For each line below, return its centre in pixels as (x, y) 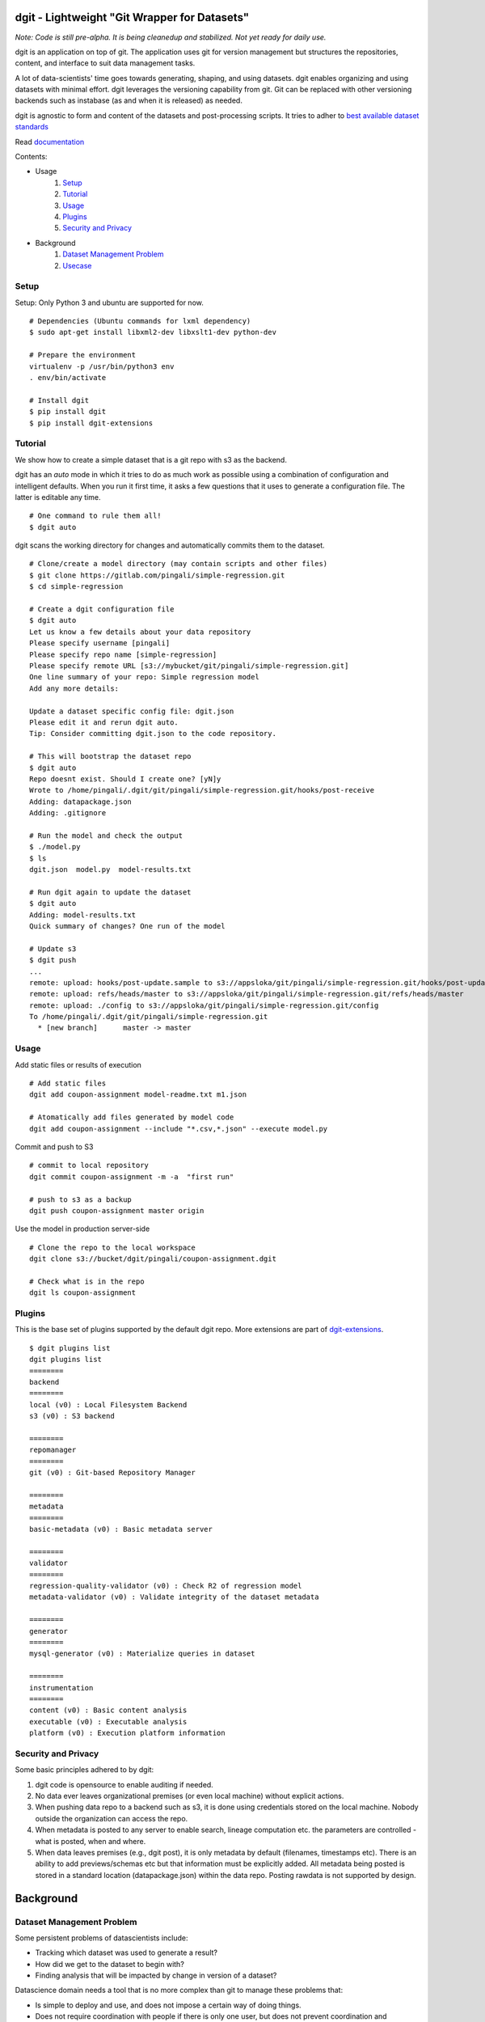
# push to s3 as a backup (81, 1199)
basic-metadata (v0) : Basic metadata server (121, 1529)
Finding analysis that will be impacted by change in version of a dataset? (156, 1975)
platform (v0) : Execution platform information (127, 1733)
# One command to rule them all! (95, 516)
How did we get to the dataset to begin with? (110, 1964)
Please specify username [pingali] (100, 643)
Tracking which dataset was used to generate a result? (127, 1952)
